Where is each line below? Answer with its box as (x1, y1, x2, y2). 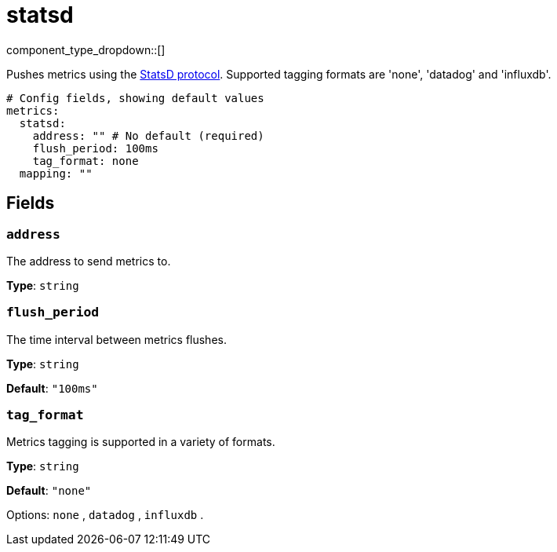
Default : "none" (6, 484, 92, 498)
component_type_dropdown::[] (6, 42, 166, 57)
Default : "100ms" (6, 381, 98, 395)
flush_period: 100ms (32, 141, 158, 155)
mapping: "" (19, 166, 93, 180)
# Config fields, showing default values (6, 91, 264, 104)
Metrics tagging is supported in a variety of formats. (6, 435, 275, 449)
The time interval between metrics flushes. (6, 332, 227, 346)
